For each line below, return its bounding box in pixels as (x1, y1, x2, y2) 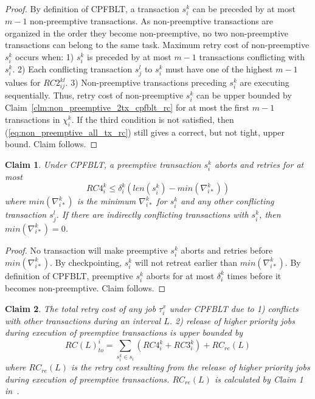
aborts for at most (146, 269, 215, 282)
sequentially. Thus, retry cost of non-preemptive (5, 88, 184, 101)
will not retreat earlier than (134, 255, 238, 268)
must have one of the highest (165, 63, 273, 75)
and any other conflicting (181, 195, 274, 207)
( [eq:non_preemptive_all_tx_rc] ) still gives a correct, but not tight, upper (5, 125, 285, 138)
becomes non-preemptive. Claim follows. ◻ (5, 281, 166, 294)
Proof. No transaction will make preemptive (5, 243, 168, 256)
